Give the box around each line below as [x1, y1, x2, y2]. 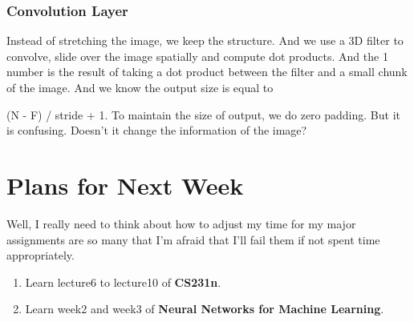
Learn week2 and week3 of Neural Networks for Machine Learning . [25, 300, 384, 317]
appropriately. [6, 247, 75, 264]
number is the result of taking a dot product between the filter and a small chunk [6, 63, 408, 80]
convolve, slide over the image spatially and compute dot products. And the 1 [6, 47, 388, 64]
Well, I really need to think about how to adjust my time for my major [6, 215, 356, 231]
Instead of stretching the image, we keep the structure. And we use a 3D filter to [6, 32, 404, 49]
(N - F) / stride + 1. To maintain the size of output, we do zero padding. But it [6, 106, 400, 123]
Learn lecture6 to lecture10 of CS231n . [25, 273, 221, 290]
